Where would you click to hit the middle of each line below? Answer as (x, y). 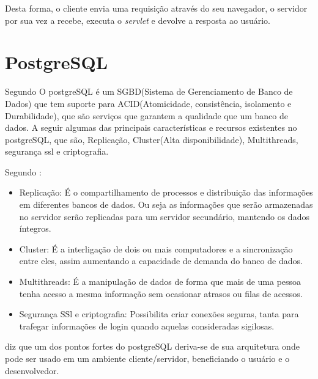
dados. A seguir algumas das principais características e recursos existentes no (151, 127)
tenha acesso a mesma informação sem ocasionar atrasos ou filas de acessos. (161, 293)
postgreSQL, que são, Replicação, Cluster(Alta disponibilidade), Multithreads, (152, 139)
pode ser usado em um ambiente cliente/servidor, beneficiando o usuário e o (147, 358)
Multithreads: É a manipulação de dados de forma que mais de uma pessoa (160, 281)
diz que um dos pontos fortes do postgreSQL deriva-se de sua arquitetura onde (152, 346)
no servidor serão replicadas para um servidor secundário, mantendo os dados (164, 216)
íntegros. (35, 228)
